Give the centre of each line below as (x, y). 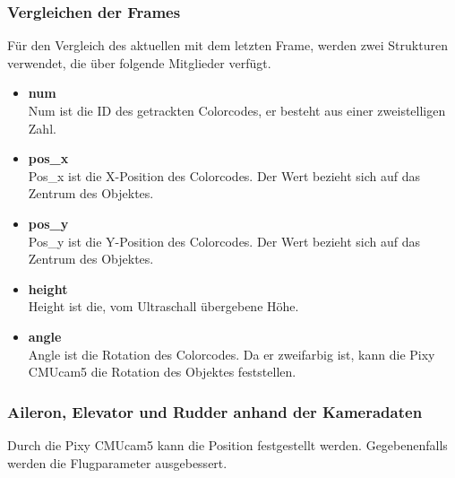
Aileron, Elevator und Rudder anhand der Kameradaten (215, 411)
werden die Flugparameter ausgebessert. (117, 462)
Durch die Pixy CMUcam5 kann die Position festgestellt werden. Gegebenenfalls (227, 444)
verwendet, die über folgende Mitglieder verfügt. (139, 62)
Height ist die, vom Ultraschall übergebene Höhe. (163, 306)
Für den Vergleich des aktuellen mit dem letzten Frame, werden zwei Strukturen (227, 45)
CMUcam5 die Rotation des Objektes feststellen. (162, 372)
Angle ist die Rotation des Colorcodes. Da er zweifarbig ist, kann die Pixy (232, 354)
